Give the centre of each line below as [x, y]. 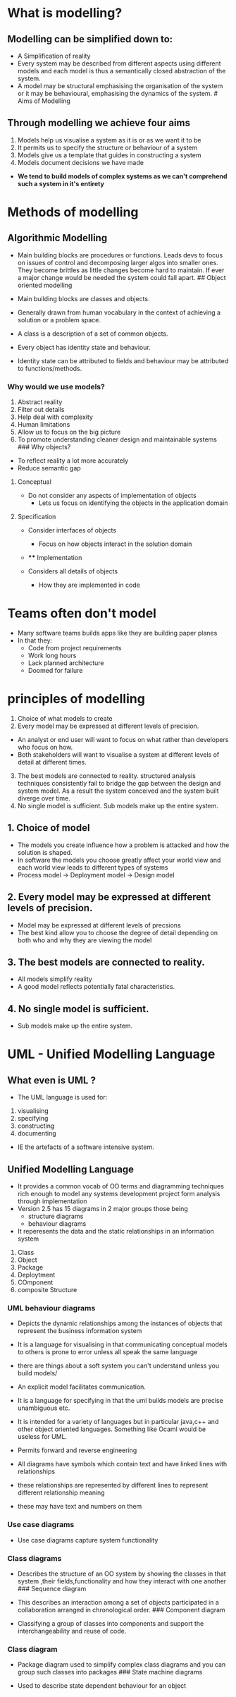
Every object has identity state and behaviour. [84, 347]
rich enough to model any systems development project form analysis [119, 1194]
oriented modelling [45, 285]
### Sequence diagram [52, 1588]
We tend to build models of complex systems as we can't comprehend [122, 176]
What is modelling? [65, 13]
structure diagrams [56, 1216]
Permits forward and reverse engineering [77, 1450]
